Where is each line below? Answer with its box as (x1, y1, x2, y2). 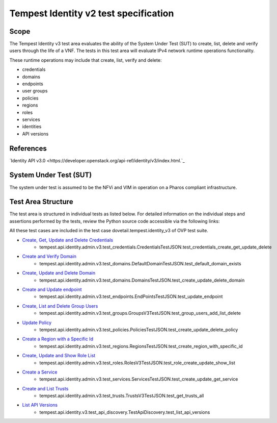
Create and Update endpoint (22, 286, 82, 292)
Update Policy (22, 319, 52, 326)
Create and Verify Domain (22, 253, 76, 260)
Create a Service (22, 369, 58, 375)
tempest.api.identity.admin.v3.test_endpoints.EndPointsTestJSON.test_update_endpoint (39, 293, 223, 300)
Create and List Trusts (22, 385, 69, 391)
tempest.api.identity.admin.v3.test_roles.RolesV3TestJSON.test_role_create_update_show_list (39, 360, 235, 366)
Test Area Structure (9, 197, 73, 206)
